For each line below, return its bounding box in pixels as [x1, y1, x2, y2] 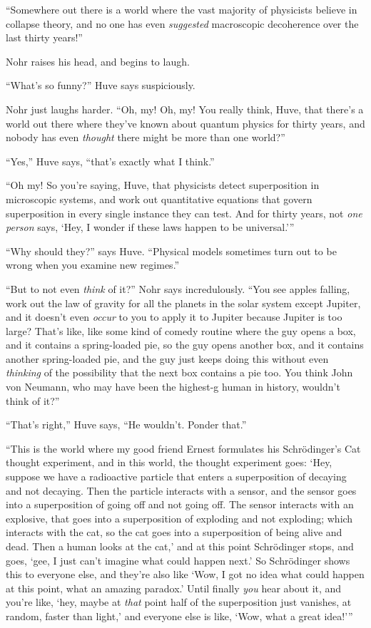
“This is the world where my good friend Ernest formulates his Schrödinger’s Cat [6, 441, 361, 455]
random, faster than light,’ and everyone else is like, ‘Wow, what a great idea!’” [6, 608, 353, 623]
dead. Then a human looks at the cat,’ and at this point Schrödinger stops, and [6, 539, 354, 553]
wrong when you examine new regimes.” [6, 257, 180, 272]
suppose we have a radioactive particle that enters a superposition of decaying [6, 469, 347, 484]
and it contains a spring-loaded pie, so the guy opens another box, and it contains [6, 337, 364, 352]
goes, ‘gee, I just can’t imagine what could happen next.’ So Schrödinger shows [6, 552, 350, 567]
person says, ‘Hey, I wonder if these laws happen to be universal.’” [6, 220, 295, 235]
